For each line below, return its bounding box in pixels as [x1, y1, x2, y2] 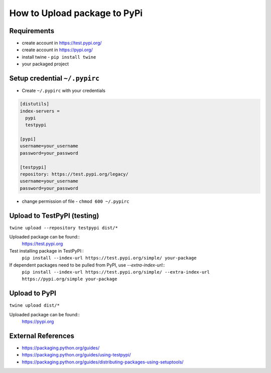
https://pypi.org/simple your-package [22, 276, 117, 282]
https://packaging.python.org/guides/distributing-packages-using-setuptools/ [22, 359, 184, 365]
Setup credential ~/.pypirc [9, 74, 100, 83]
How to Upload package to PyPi [9, 8, 143, 19]
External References [9, 331, 75, 340]
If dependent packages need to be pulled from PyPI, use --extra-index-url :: [9, 262, 165, 268]
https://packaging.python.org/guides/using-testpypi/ [22, 352, 131, 358]
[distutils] [20, 101, 50, 107]
